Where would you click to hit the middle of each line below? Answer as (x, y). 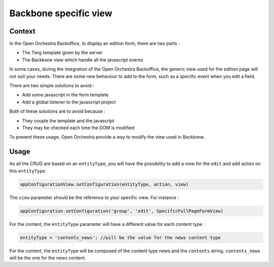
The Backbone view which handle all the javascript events (83, 60)
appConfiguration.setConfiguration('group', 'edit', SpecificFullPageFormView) (122, 211)
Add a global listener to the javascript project (69, 102)
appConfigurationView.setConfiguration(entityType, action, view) (104, 184)
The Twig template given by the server (62, 53)
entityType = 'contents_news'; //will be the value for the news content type (120, 238)
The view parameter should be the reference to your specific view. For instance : (94, 197)
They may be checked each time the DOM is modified (78, 127)
